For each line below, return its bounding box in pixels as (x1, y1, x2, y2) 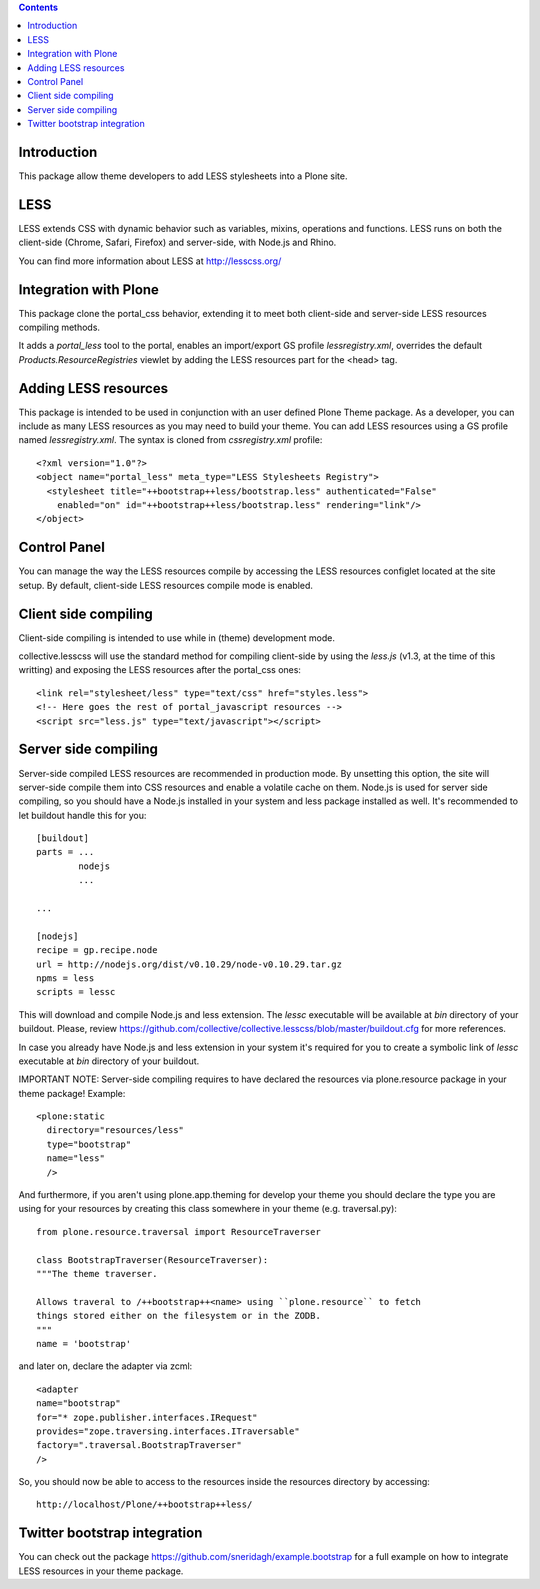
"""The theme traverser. (36, 1268, 158, 1279)
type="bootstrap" (46, 1138, 132, 1150)
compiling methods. (18, 321, 100, 334)
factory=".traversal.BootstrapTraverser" (36, 1440, 242, 1451)
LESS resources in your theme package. (18, 1565, 184, 1577)
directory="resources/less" (46, 1125, 185, 1136)
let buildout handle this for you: (18, 809, 147, 821)
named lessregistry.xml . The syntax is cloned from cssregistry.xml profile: (18, 434, 323, 446)
